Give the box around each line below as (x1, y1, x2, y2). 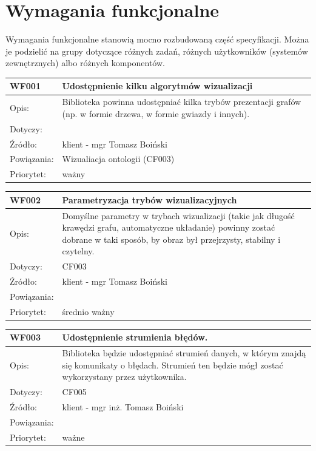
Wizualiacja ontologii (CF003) (62, 152, 175, 165)
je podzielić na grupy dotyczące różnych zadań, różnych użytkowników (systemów (5, 44, 308, 57)
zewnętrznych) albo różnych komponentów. (5, 56, 165, 69)
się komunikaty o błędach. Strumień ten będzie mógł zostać (62, 358, 283, 371)
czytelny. (62, 245, 95, 257)
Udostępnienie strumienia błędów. (62, 331, 208, 344)
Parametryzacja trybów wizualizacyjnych (62, 193, 237, 206)
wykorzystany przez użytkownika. (62, 370, 187, 383)
